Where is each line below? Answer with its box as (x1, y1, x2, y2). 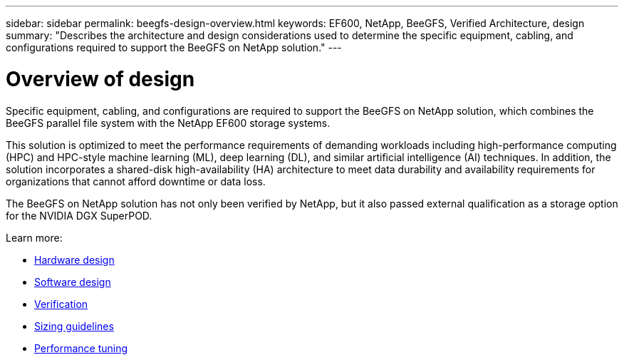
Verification (34, 297, 88, 310)
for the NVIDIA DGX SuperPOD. (6, 209, 152, 222)
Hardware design (34, 253, 115, 266)
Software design (34, 275, 111, 288)
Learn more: (6, 231, 63, 244)
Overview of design (6, 66, 195, 91)
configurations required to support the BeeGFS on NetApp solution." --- (6, 41, 342, 53)
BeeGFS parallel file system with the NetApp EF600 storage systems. (6, 116, 331, 129)
